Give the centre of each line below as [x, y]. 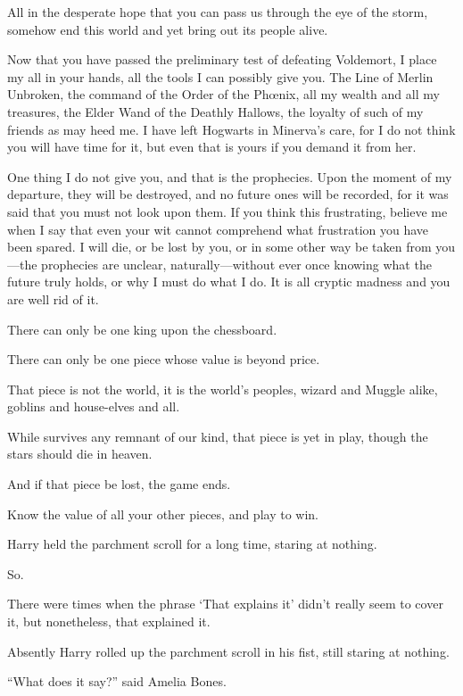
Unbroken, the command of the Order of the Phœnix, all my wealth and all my [223, 94]
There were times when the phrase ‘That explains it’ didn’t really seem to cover [225, 604]
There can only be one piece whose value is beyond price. [164, 359]
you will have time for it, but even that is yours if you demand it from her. [212, 147]
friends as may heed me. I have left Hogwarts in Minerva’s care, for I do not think [231, 129]
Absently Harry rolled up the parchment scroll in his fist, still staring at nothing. [228, 651]
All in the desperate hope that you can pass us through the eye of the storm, [218, 12]
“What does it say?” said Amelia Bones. [117, 681]
